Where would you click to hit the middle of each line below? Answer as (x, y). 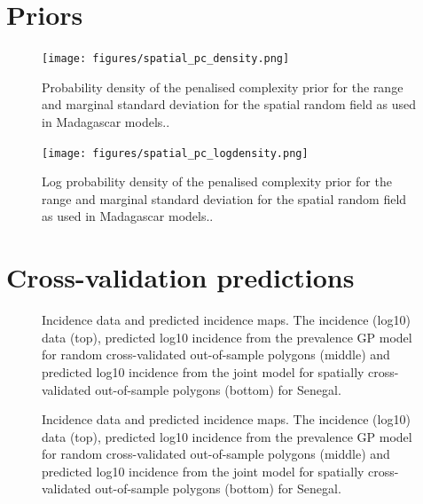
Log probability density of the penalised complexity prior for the (217, 181)
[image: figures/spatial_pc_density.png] (166, 59)
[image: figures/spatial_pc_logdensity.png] (175, 153)
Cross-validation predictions (180, 277)
